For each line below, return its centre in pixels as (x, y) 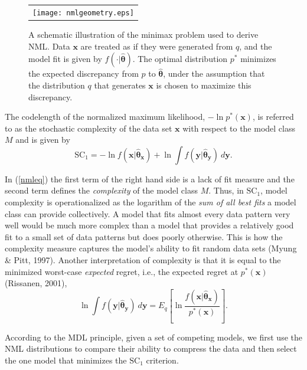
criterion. (162, 360)
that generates (120, 85)
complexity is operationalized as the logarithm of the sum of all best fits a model (151, 202)
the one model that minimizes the (66, 360)
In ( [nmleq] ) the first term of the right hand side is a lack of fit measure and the (150, 179)
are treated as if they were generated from (157, 46)
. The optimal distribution (180, 59)
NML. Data (49, 46)
